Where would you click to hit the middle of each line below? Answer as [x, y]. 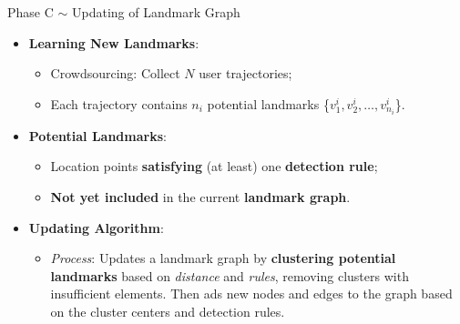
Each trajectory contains [119, 103]
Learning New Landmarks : [114, 42]
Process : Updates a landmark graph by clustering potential [223, 258]
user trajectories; [245, 73]
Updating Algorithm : [96, 227]
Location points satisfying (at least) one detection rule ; [214, 166]
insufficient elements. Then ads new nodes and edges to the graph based [251, 294]
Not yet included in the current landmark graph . [200, 197]
